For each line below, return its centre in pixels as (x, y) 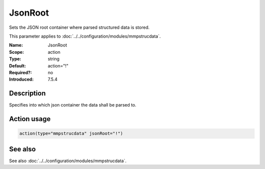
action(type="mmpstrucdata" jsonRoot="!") (71, 134)
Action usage (30, 119)
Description (27, 94)
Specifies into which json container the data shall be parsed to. (73, 105)
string (54, 59)
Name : (16, 45)
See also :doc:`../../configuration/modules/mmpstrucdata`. (68, 161)
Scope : (16, 52)
